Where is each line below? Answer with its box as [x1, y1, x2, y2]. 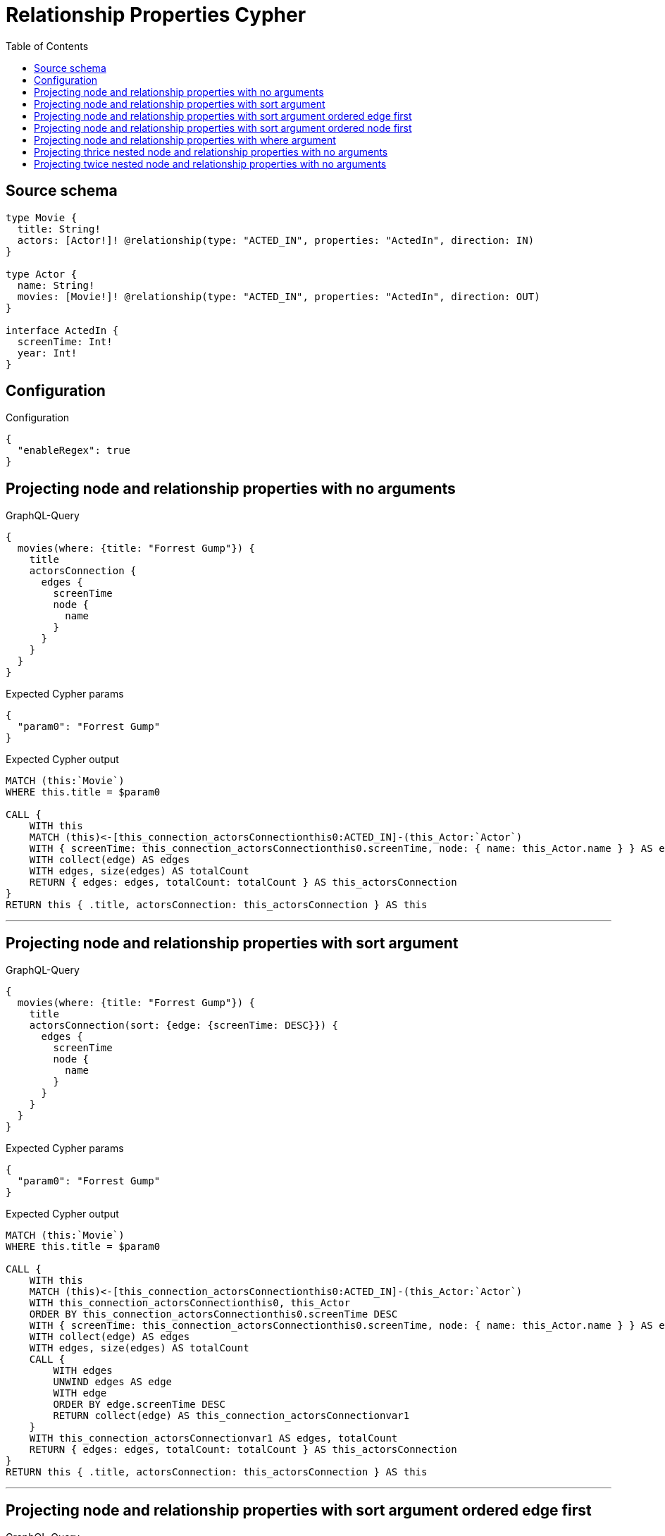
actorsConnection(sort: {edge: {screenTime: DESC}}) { [29, 1020, 339, 1032]
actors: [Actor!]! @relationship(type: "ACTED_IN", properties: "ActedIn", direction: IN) [17, 234, 535, 246]
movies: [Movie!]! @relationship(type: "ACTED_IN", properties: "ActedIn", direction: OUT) [17, 290, 540, 302]
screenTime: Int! [17, 335, 113, 347]
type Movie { [6, 211, 77, 223]
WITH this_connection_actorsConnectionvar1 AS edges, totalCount [29, 1432, 398, 1444]
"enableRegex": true [17, 445, 131, 457]
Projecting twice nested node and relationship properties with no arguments [34, 157, 387, 170]
